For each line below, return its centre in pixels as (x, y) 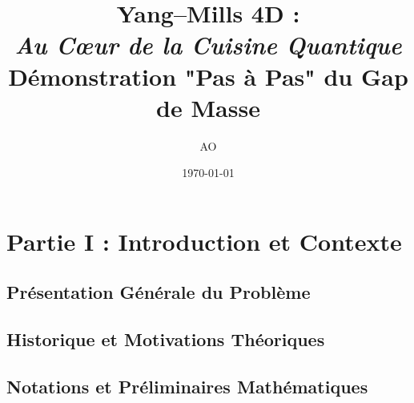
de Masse (208, 107)
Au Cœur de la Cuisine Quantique (208, 45)
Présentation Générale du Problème (159, 292)
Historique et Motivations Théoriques (166, 339)
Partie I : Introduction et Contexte (204, 241)
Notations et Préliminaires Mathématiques (187, 387)
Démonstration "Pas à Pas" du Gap (208, 76)
